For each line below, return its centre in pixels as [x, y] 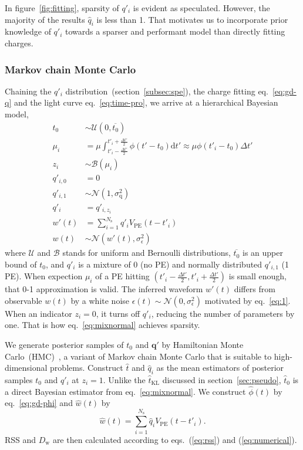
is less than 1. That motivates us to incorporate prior [192, 19]
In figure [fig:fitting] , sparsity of [62, 8]
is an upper [263, 253]
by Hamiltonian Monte [203, 345]
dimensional [26, 368]
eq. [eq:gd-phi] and [39, 403]
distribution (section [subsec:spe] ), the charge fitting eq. [167, 91]
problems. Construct [87, 368]
